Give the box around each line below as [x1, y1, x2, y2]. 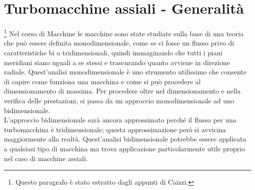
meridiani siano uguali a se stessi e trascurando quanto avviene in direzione [4, 57, 230, 67]
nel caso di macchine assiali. [4, 153, 88, 163]
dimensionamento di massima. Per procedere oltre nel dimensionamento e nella [4, 86, 241, 96]
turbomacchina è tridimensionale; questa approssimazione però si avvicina [4, 124, 226, 134]
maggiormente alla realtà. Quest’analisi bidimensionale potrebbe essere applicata [4, 134, 247, 144]
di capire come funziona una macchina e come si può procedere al [4, 76, 201, 86]
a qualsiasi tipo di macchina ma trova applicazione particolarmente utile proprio [4, 143, 245, 153]
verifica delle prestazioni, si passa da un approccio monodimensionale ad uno [4, 95, 234, 105]
